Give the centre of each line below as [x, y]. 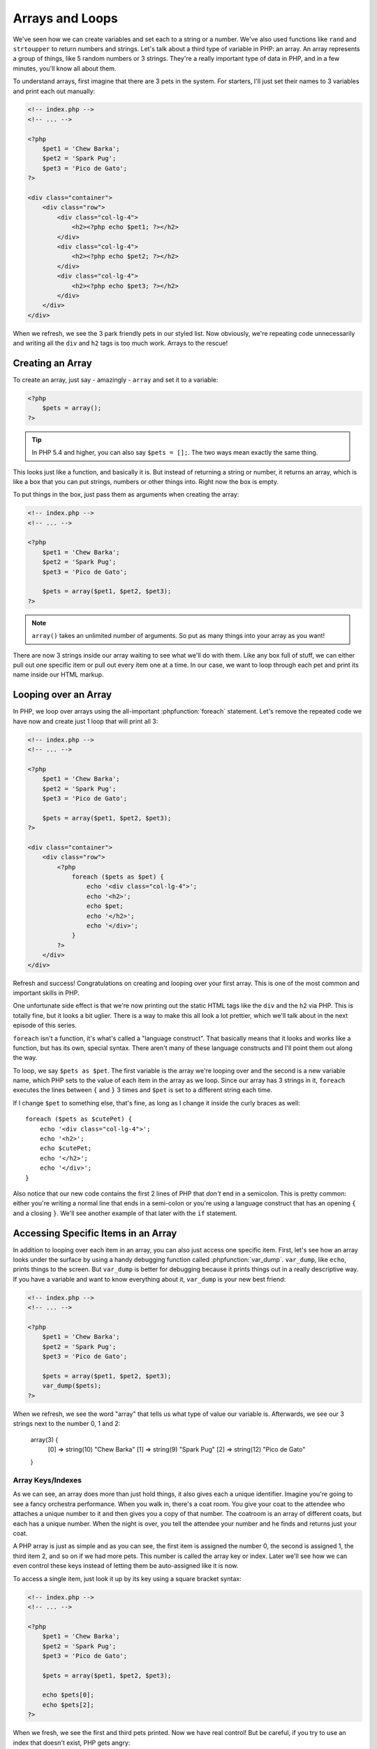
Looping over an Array [62, 695]
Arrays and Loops [65, 18]
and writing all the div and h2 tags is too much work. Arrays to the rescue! [120, 344]
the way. [25, 1058]
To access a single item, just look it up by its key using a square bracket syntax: [127, 1578]
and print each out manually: [54, 91]
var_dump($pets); [72, 1386]
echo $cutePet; [66, 1148]
